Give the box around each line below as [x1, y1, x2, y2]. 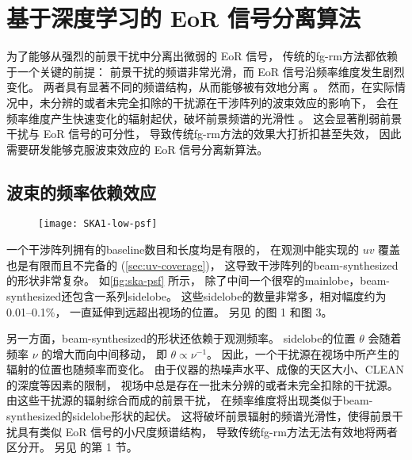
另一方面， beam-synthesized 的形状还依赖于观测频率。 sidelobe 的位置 [6, 330, 356, 347]
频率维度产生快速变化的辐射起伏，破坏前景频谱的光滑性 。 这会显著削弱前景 [6, 109, 402, 126]
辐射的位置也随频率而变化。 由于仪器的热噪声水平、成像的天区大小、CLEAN [6, 361, 405, 378]
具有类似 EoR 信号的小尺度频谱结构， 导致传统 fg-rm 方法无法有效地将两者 [17, 423, 398, 439]
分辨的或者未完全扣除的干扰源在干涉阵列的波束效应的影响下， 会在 [50, 94, 399, 110]
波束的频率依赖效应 [6, 179, 156, 204]
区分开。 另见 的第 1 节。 [6, 439, 138, 455]
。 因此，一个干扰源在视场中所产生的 [207, 345, 399, 362]
